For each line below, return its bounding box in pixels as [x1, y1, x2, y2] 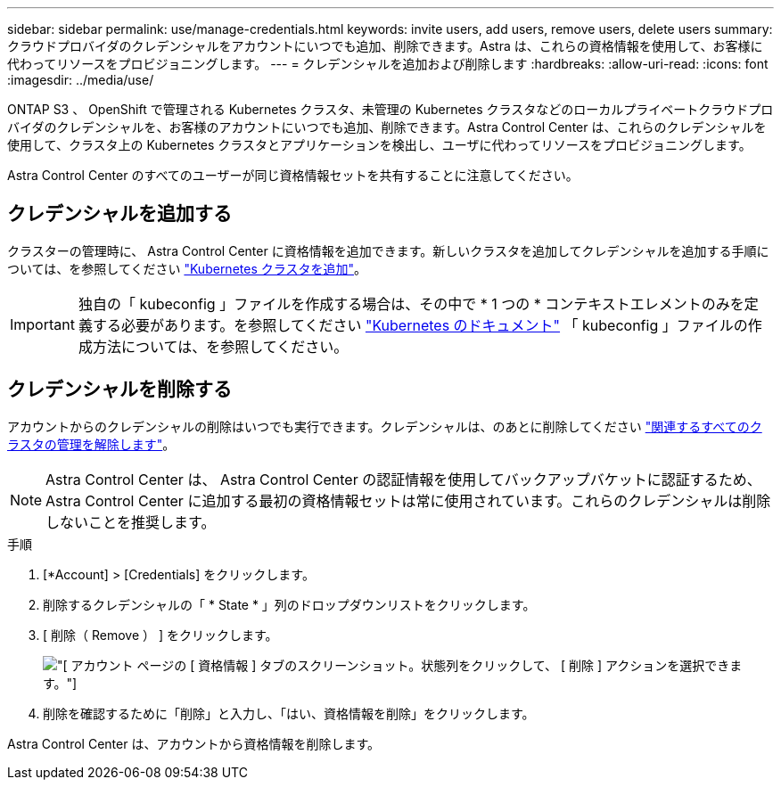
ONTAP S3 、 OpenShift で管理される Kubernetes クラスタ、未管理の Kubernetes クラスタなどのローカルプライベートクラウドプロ [7, 102, 774, 117]
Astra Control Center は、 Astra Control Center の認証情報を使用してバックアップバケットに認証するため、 [45, 470, 761, 488]
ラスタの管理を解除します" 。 [7, 436, 176, 452]
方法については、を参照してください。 [92, 337, 349, 356]
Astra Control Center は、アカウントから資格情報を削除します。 [7, 735, 381, 751]
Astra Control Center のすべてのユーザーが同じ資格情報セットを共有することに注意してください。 [7, 168, 579, 183]
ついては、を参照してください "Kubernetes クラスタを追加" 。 [7, 260, 366, 276]
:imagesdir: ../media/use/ [7, 72, 154, 87]
